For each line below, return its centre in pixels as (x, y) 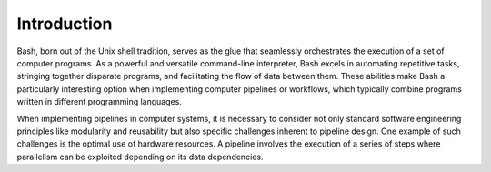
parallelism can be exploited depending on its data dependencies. (140, 157)
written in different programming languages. (99, 102)
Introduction (65, 24)
